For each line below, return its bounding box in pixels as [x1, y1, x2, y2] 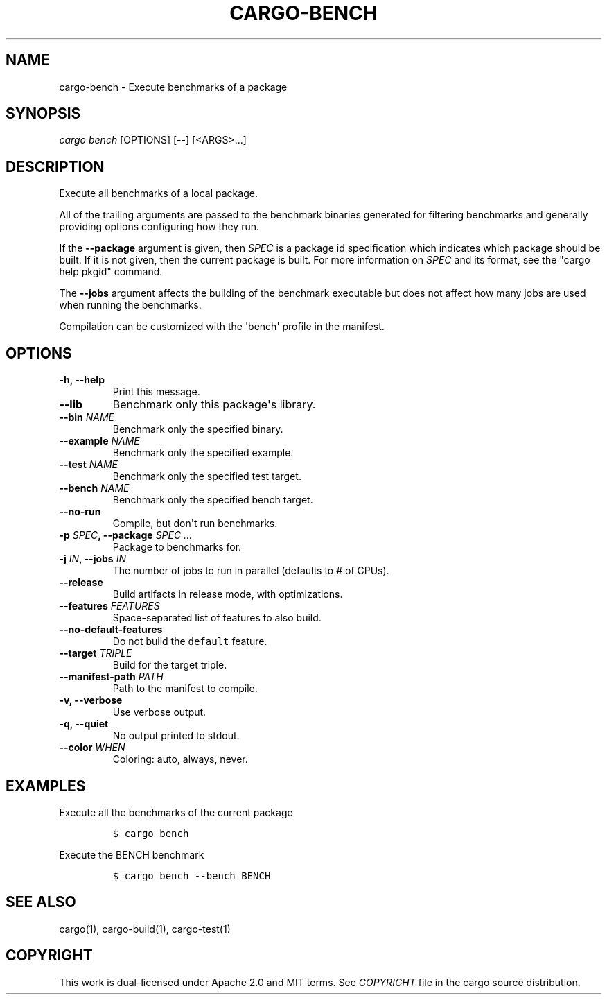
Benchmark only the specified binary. [112, 423, 283, 436]
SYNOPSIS [6, 105, 81, 123]
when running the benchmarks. [59, 299, 202, 311]
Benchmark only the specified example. [112, 447, 294, 459]
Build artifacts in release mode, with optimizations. [112, 588, 343, 601]
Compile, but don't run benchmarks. [112, 517, 278, 530]
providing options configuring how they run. [59, 221, 259, 233]
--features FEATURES [59, 600, 160, 612]
